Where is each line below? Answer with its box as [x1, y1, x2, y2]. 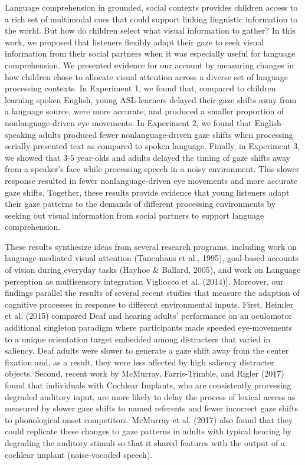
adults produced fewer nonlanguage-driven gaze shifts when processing [38, 128, 293, 140]
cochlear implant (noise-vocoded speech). [5, 448, 153, 460]
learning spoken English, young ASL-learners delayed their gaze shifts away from [5, 93, 297, 105]
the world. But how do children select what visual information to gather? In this [5, 24, 296, 37]
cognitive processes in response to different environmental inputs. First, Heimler [5, 298, 294, 310]
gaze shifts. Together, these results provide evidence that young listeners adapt [5, 186, 290, 198]
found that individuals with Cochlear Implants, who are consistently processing [5, 379, 291, 391]
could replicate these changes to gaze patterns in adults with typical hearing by [5, 425, 292, 437]
